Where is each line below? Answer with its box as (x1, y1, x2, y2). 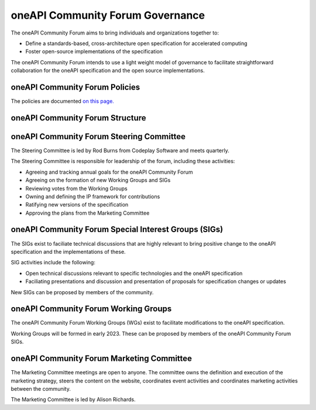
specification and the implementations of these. (11, 248, 126, 255)
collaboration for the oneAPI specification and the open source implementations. (11, 67, 205, 74)
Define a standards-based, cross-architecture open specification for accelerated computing (25, 40, 248, 47)
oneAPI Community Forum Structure (11, 113, 146, 123)
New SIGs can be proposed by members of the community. (11, 288, 154, 295)
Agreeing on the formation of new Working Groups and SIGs (25, 177, 171, 184)
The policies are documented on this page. (11, 98, 114, 105)
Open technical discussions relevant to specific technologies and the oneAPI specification (25, 270, 243, 277)
